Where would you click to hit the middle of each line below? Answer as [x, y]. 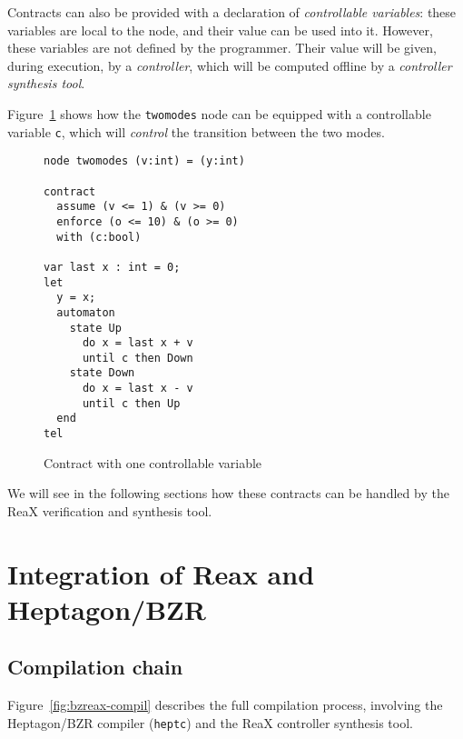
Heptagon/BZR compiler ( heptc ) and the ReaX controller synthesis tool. [210, 722]
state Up [95, 328]
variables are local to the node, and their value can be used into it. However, [220, 30]
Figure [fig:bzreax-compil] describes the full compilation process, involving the [225, 705]
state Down [102, 373]
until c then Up [131, 403]
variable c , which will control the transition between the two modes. [196, 131]
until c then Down [138, 358]
